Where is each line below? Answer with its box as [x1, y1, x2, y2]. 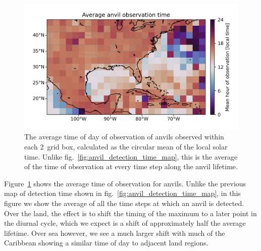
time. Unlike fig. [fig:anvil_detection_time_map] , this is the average [24, 151, 238, 162]
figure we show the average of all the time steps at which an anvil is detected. [4, 198, 244, 208]
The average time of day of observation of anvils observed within [24, 131, 224, 142]
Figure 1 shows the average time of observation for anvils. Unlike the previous [4, 178, 246, 188]
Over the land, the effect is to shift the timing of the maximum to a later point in [4, 208, 257, 218]
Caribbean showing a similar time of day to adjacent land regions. [4, 237, 208, 248]
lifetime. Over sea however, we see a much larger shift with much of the [4, 227, 225, 238]
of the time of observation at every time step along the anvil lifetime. [24, 161, 238, 172]
